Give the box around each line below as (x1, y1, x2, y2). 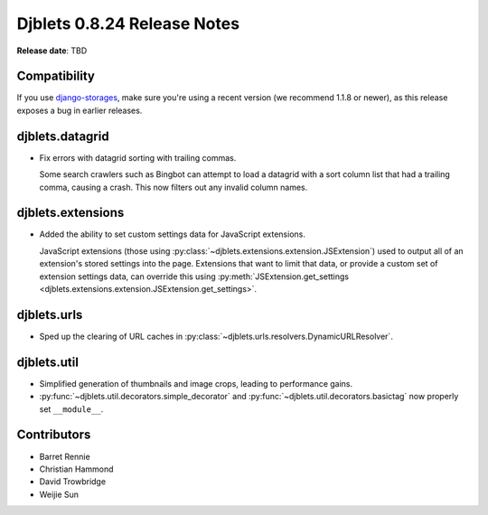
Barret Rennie (39, 451, 90, 462)
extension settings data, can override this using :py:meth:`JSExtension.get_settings (39, 271, 350, 282)
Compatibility (16, 69, 95, 84)
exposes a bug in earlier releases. (16, 105, 143, 116)
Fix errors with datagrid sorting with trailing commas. (39, 152, 237, 163)
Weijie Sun (39, 489, 80, 500)
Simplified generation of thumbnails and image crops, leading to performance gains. (39, 378, 353, 389)
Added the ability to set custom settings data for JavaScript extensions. (39, 229, 306, 239)
